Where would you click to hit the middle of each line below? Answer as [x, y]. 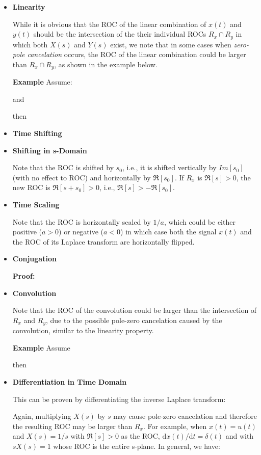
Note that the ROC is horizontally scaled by [82, 221]
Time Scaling [36, 205]
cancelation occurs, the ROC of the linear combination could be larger [137, 54]
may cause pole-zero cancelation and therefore [185, 416]
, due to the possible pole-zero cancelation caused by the [134, 320]
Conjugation [34, 259]
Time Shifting [37, 133]
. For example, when [175, 426]
